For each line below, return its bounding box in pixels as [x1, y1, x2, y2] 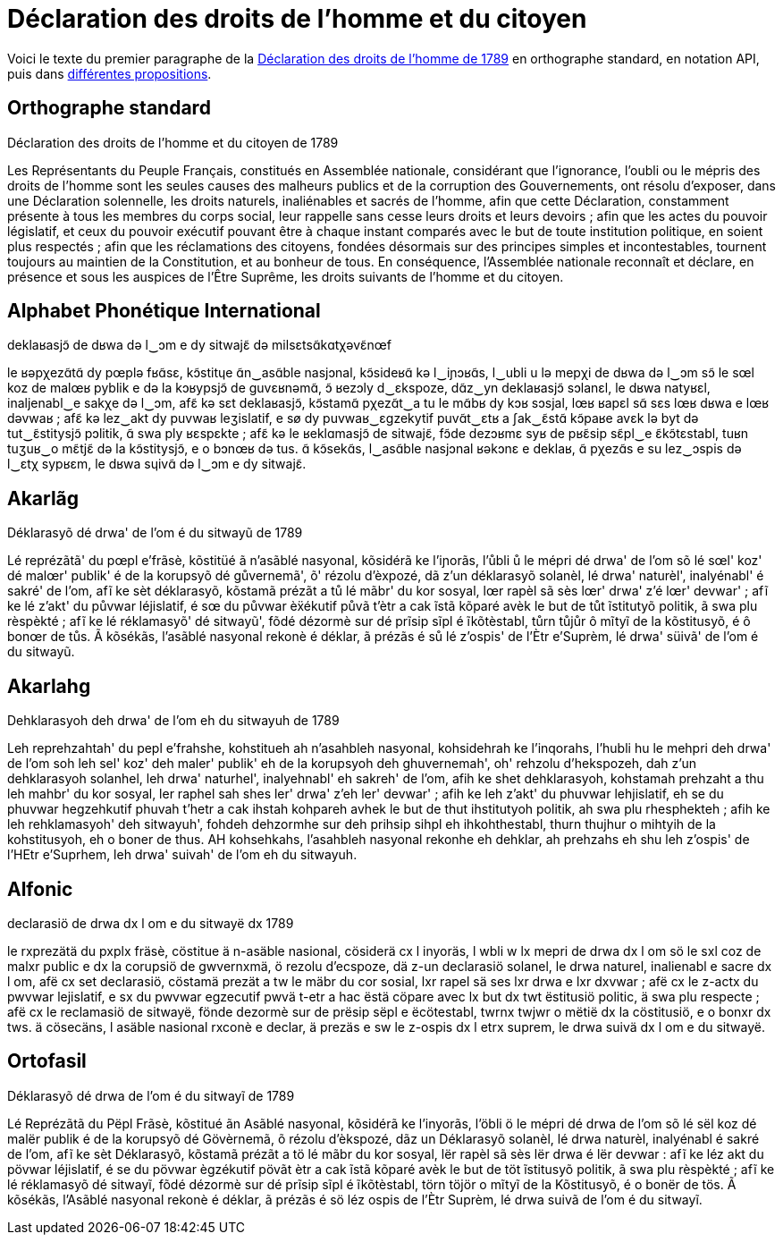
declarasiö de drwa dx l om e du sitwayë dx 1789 [7, 915, 294, 931]
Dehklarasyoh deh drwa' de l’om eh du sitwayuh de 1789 [7, 713, 340, 729]
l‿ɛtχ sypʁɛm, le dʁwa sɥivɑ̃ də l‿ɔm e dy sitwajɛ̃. [7, 456, 307, 472]
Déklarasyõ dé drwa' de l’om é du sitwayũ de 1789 [7, 525, 303, 541]
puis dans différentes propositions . [7, 65, 212, 81]
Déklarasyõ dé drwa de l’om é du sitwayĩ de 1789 [7, 1087, 295, 1103]
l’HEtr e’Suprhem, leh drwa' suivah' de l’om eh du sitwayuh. [7, 847, 358, 863]
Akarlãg [7, 486, 80, 510]
